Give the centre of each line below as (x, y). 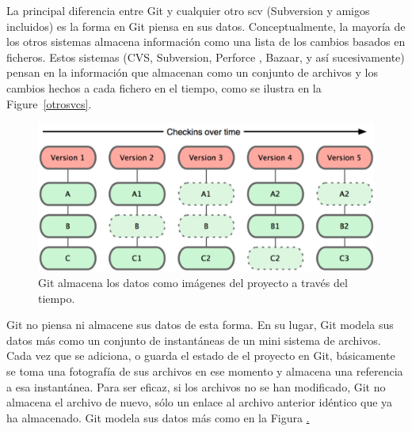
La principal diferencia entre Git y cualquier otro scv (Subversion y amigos (188, 10)
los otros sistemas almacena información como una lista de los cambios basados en (206, 42)
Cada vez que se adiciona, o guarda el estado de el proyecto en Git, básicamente (201, 355)
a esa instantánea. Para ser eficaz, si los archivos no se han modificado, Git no (196, 386)
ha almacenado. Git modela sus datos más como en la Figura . (158, 417)
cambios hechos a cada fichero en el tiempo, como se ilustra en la (164, 87)
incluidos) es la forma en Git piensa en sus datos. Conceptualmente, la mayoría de (206, 26)
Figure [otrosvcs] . (49, 103)
